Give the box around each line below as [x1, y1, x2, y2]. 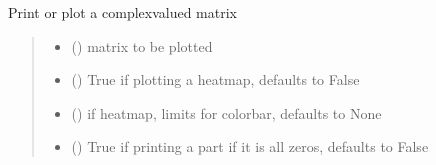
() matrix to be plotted [71, 35, 213, 56]
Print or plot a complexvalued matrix [8, 2, 237, 22]
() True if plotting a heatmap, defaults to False [71, 69, 360, 90]
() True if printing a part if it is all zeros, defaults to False [71, 136, 429, 157]
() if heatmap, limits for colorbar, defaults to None [71, 102, 382, 123]
